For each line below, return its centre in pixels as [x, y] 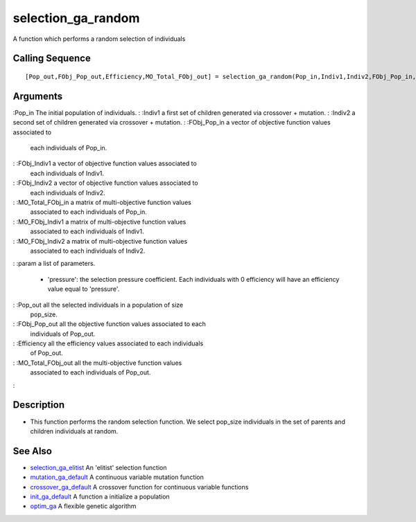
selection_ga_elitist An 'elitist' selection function [98, 467]
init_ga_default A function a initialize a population [100, 496]
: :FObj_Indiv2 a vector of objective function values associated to [105, 183]
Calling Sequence [52, 58]
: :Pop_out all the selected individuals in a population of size [98, 305]
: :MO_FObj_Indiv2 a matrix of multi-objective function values [100, 241]
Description [39, 405]
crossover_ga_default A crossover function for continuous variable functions [139, 487]
